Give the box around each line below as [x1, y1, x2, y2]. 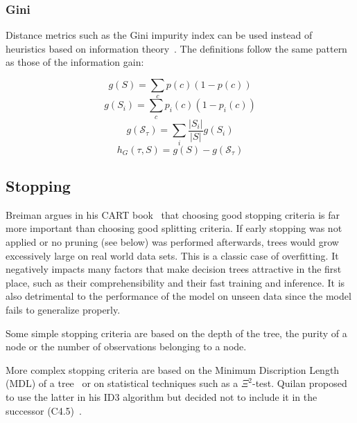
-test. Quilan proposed [252, 376, 347, 390]
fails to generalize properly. [6, 302, 121, 316]
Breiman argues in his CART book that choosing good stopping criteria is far [6, 207, 340, 222]
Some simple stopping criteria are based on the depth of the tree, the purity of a [6, 325, 347, 340]
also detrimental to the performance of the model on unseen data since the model [6, 289, 351, 303]
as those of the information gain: [6, 55, 144, 69]
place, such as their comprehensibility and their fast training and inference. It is [6, 275, 345, 289]
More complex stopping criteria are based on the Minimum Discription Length [6, 362, 340, 377]
